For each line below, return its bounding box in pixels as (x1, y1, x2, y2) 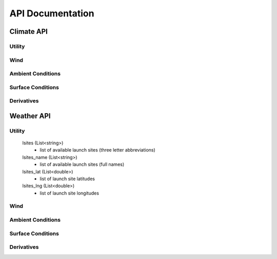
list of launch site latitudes (39, 176, 95, 182)
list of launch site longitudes (39, 190, 100, 196)
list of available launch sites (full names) (39, 161, 125, 167)
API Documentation (9, 8, 94, 19)
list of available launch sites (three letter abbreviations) (39, 147, 156, 153)
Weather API (9, 112, 51, 120)
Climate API (9, 27, 48, 36)
